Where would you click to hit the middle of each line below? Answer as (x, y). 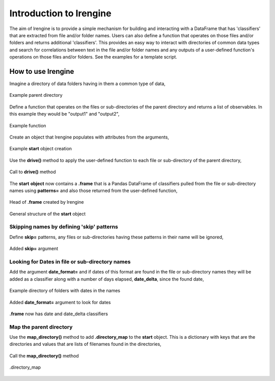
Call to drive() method (33, 172)
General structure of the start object (48, 213)
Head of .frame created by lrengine (47, 202)
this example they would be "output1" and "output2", (64, 114)
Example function (28, 125)
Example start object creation (41, 149)
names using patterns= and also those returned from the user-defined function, (93, 190)
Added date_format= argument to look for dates (60, 302)
